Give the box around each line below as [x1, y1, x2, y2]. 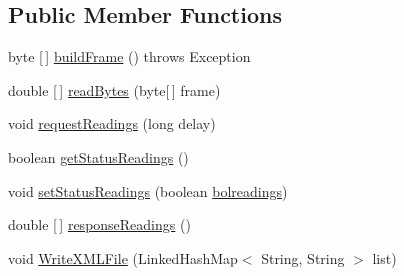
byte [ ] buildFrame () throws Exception [8, 46, 251, 67]
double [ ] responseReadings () [8, 214, 191, 235]
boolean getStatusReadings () [8, 146, 189, 167]
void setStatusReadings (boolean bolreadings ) [8, 180, 288, 201]
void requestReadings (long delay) [8, 113, 216, 134]
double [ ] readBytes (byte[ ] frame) [8, 79, 221, 100]
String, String [261, 247, 345, 268]
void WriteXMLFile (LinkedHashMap [8, 247, 238, 268]
